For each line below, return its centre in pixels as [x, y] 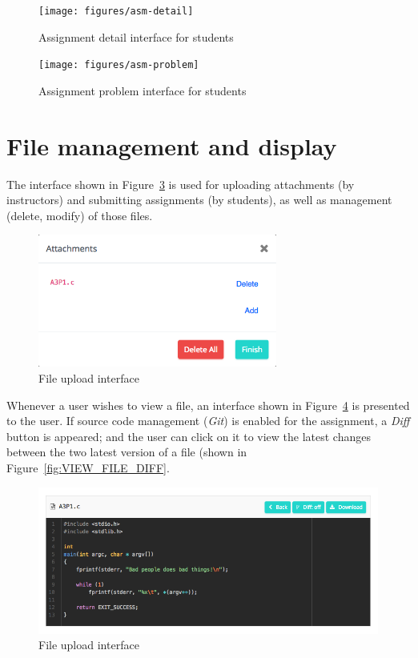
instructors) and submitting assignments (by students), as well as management [199, 200]
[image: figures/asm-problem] [119, 65]
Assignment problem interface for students [143, 90]
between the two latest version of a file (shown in [127, 452]
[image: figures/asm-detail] [116, 11]
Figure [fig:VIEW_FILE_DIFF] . [88, 468]
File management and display [172, 145]
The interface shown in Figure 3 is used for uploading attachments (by [181, 184]
